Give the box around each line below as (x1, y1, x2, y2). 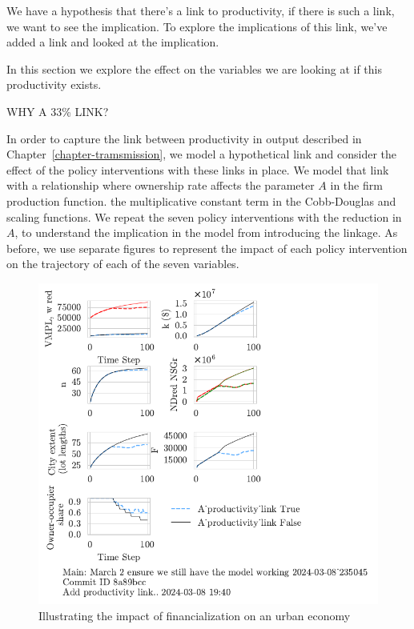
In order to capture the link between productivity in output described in (6, 130, 362, 146)
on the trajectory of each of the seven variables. (6, 255, 239, 272)
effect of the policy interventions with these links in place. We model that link (6, 161, 389, 178)
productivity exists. (6, 76, 102, 93)
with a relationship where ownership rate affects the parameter (6, 177, 315, 194)
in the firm (330, 177, 383, 194)
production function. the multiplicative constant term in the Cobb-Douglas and (6, 192, 396, 209)
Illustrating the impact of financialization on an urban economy (38, 607, 351, 623)
